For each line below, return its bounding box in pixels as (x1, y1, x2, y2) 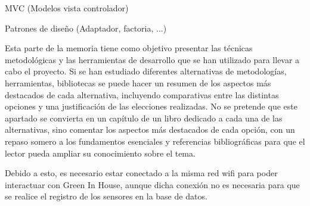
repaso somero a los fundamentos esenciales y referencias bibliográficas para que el (5, 135, 305, 147)
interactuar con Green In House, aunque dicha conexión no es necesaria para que (5, 178, 300, 191)
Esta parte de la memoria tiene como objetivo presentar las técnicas (5, 42, 253, 54)
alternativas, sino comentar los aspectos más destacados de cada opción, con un (5, 123, 295, 136)
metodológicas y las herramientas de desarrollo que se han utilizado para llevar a (5, 53, 300, 65)
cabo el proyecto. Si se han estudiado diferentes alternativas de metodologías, (5, 65, 287, 77)
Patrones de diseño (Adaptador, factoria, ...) (5, 21, 167, 34)
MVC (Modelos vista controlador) (5, 2, 129, 14)
